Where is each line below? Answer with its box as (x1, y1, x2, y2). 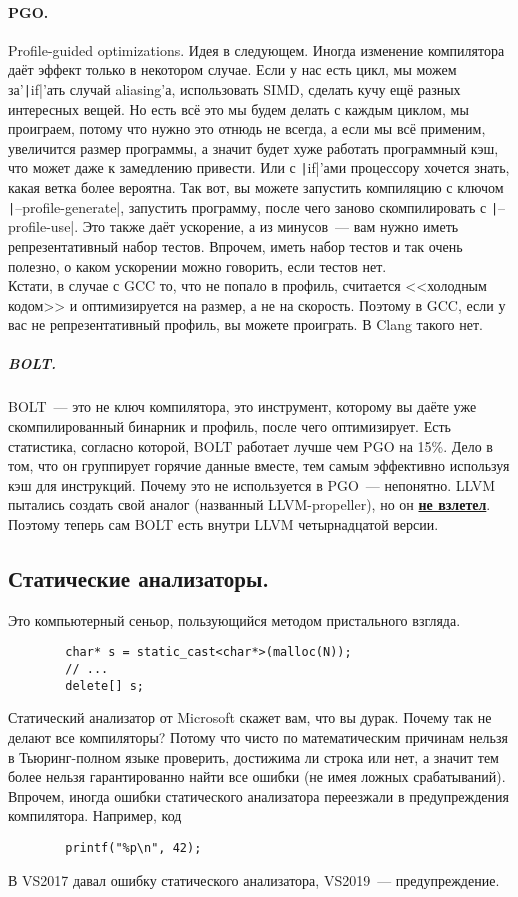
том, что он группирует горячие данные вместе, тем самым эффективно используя (8, 455, 510, 476)
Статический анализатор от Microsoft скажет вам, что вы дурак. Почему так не (8, 707, 492, 728)
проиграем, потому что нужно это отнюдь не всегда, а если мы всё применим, (8, 118, 486, 139)
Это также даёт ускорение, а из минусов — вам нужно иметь (82, 216, 459, 237)
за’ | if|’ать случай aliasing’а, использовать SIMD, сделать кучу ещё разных (8, 78, 461, 99)
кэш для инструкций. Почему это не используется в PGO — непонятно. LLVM (8, 474, 496, 495)
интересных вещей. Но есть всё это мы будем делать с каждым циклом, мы (8, 98, 469, 119)
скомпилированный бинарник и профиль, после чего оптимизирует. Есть (8, 416, 451, 437)
